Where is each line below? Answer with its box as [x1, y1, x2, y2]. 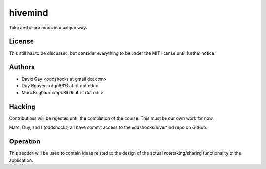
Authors [9, 63, 35, 71]
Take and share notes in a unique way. [9, 25, 87, 30]
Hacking [9, 102, 35, 111]
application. [9, 157, 33, 163]
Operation [9, 138, 41, 146]
